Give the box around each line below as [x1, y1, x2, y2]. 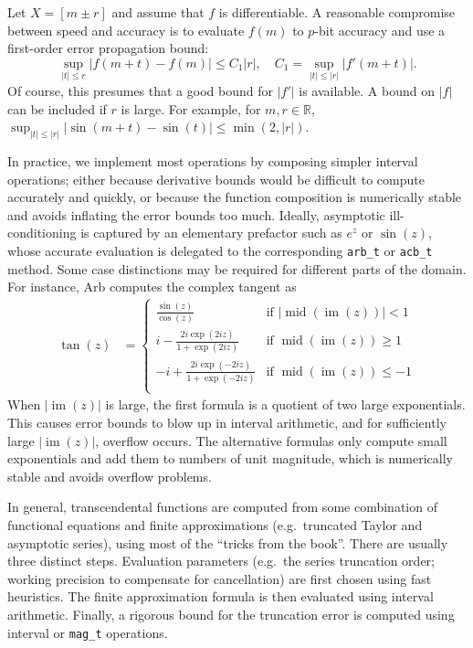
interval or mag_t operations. [7, 622, 168, 642]
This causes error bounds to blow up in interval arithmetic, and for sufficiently [7, 413, 447, 432]
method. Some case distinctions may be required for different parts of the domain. [7, 259, 467, 278]
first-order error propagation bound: [7, 38, 209, 58]
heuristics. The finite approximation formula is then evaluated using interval [7, 587, 434, 606]
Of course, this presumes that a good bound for [7, 81, 273, 100]
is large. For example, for [121, 99, 261, 118]
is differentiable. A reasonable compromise [218, 3, 456, 21]
